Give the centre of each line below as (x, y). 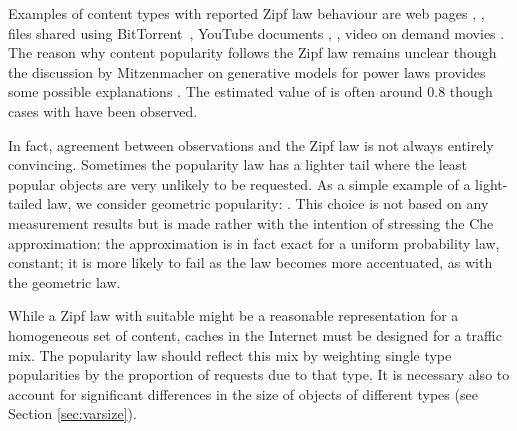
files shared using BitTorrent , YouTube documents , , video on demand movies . (256, 32)
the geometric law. (64, 281)
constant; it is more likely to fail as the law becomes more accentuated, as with (250, 262)
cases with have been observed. (103, 110)
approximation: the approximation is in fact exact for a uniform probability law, (254, 242)
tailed (25, 203)
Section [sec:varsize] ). (72, 413)
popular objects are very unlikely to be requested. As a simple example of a (239, 183)
